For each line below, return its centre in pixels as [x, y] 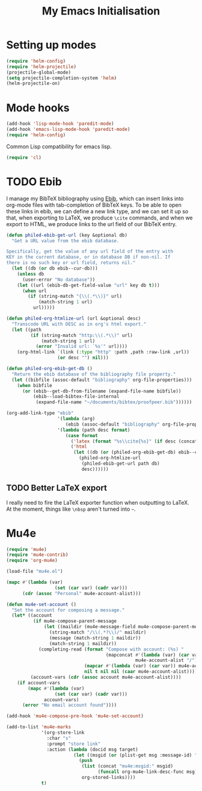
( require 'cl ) [24, 157]
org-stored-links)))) [109, 778]
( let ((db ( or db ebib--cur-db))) [55, 269]
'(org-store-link [63, 733]
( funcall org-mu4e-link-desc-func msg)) [149, 772]
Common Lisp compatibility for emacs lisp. [59, 147]
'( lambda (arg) [76, 419]
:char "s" [59, 738]
